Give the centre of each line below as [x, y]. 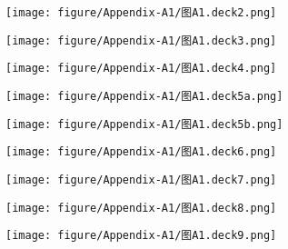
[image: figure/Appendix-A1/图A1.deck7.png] [141, 179]
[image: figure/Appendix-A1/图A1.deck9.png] [141, 236]
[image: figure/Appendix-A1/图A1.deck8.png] [141, 208]
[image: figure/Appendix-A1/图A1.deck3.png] [141, 40]
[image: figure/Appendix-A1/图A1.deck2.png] [141, 13]
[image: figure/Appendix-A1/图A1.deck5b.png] [144, 124]
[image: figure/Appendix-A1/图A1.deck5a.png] [144, 96]
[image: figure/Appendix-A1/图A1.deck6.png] [141, 152]
